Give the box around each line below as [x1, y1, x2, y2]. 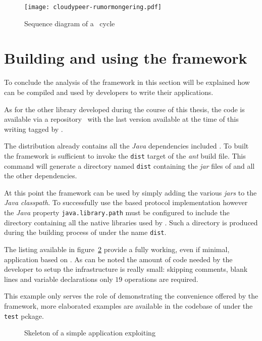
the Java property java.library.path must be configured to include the [4, 207, 230, 218]
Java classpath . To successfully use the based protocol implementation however [4, 197, 248, 208]
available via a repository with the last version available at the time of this [4, 114, 239, 124]
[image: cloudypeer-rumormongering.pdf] [24, 4, 162, 11]
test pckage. [4, 310, 44, 321]
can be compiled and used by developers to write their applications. [4, 86, 214, 97]
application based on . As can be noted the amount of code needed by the [4, 254, 233, 264]
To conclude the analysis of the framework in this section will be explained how [4, 77, 250, 87]
